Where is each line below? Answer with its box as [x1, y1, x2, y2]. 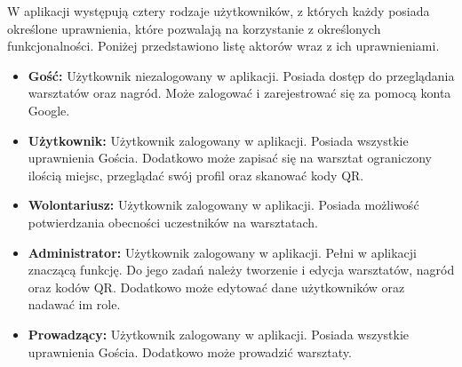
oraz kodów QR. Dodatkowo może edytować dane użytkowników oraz [28, 277, 405, 296]
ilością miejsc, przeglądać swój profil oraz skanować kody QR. [28, 165, 364, 184]
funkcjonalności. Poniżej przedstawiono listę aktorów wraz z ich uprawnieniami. [7, 36, 440, 55]
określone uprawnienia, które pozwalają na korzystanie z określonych [7, 19, 381, 37]
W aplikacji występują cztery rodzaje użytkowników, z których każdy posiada [7, 2, 430, 20]
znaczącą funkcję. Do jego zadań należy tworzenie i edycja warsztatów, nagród [28, 260, 455, 279]
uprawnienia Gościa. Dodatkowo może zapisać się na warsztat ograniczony [28, 148, 432, 167]
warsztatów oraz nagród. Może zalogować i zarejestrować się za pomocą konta [28, 84, 451, 102]
